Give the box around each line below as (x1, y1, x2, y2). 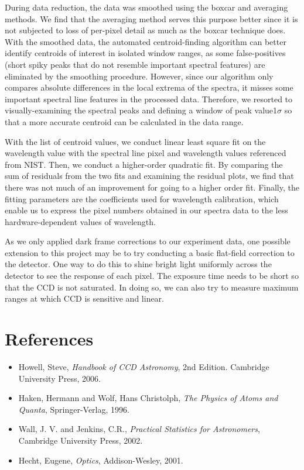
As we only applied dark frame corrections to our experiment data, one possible (5, 235, 291, 247)
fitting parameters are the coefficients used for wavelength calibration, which (5, 192, 279, 205)
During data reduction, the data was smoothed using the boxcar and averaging (5, 1, 288, 13)
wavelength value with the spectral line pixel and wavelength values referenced (5, 147, 286, 159)
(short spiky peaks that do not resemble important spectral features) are (5, 58, 265, 70)
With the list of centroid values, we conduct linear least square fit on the (5, 135, 266, 147)
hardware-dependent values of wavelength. (5, 215, 156, 227)
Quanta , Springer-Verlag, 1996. (18, 403, 129, 415)
